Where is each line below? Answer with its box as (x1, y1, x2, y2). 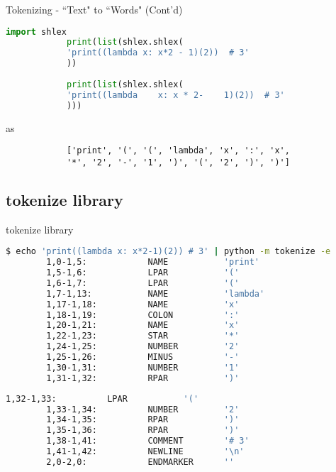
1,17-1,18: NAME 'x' (46, 299, 240, 309)
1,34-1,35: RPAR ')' (46, 415, 240, 425)
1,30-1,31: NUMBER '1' (46, 362, 240, 373)
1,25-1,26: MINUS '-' (46, 352, 240, 363)
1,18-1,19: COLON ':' (46, 309, 240, 320)
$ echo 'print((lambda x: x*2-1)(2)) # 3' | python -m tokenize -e (6, 246, 331, 257)
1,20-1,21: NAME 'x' (46, 320, 240, 331)
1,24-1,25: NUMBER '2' (46, 341, 240, 352)
